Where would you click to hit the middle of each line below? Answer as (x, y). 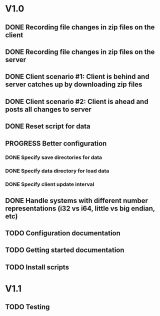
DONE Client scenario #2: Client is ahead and (77, 101)
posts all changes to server (48, 109)
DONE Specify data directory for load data (57, 171)
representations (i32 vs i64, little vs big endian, (80, 208)
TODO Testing (27, 307)
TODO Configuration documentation (63, 233)
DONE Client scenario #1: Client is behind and (77, 77)
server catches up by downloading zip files (74, 85)
